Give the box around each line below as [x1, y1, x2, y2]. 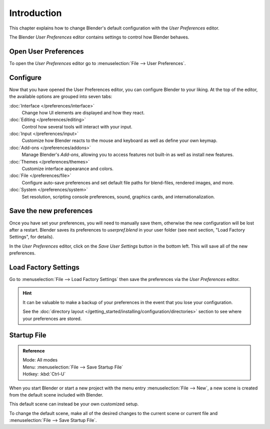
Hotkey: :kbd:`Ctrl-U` [22, 371, 66, 377]
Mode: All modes [22, 357, 57, 363]
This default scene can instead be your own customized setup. [9, 401, 139, 407]
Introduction [9, 7, 62, 18]
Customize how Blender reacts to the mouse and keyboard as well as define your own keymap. [21, 137, 217, 143]
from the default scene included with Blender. [9, 391, 103, 397]
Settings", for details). [9, 234, 54, 240]
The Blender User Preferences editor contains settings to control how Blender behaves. [9, 34, 189, 40]
